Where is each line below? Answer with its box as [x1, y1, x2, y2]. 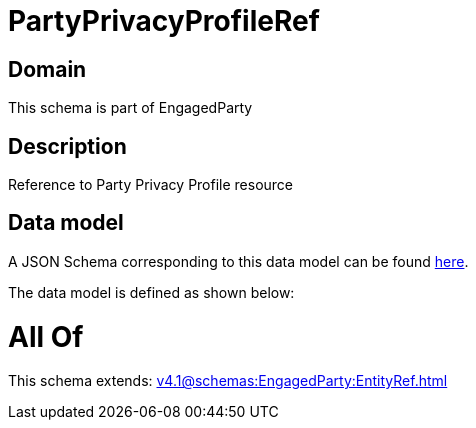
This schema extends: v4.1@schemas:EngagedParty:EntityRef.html [8, 372, 448, 390]
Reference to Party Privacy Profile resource [8, 176, 294, 194]
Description [8, 133, 127, 159]
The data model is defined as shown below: [8, 283, 295, 301]
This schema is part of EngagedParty [8, 99, 253, 117]
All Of [8, 319, 84, 354]
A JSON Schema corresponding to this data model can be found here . [8, 252, 469, 270]
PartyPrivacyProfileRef [8, 4, 320, 38]
